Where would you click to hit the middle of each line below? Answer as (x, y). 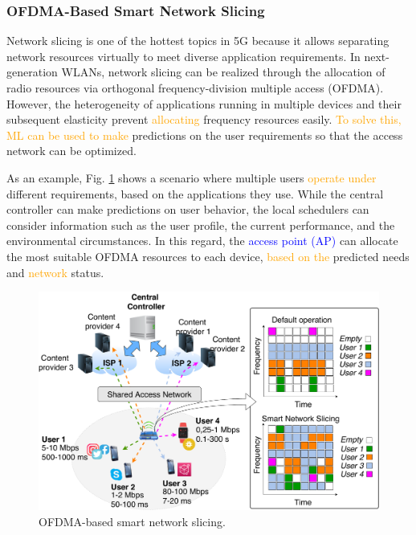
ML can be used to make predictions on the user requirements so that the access (205, 135)
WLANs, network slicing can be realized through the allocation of (223, 72)
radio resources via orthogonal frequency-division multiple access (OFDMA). (195, 88)
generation (32, 72)
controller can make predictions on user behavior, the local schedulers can (188, 209)
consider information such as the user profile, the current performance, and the (201, 225)
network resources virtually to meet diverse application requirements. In (184, 56)
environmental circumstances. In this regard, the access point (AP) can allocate (202, 241)
